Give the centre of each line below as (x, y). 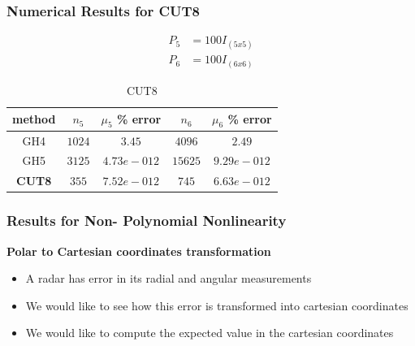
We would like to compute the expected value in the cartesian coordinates (210, 333)
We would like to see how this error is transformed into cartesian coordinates (217, 305)
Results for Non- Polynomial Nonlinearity (147, 221)
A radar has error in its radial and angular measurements (169, 278)
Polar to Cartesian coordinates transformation (139, 251)
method (34, 119)
